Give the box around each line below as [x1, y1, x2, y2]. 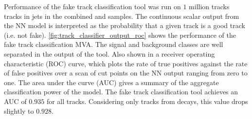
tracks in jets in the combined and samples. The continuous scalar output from [4, 11, 239, 21]
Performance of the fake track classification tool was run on [4, 1, 181, 11]
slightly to [4, 105, 34, 116]
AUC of [4, 96, 27, 106]
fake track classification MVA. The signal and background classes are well [4, 39, 223, 49]
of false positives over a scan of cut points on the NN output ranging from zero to [4, 68, 248, 78]
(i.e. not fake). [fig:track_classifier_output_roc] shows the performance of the [4, 30, 236, 40]
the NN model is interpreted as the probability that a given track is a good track [4, 20, 245, 30]
